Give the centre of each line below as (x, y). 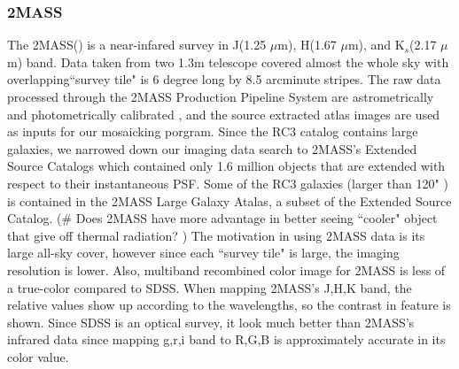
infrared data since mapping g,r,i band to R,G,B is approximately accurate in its (226, 339)
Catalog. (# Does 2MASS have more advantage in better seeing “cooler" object (222, 218)
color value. (38, 356)
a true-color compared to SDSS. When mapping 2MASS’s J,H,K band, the (210, 287)
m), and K (376, 45)
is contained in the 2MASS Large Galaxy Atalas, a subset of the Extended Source (229, 200)
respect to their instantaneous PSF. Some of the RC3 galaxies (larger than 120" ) (228, 183)
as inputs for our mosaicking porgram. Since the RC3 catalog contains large (213, 131)
